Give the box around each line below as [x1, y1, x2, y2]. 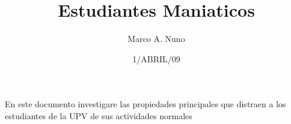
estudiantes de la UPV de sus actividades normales [5, 109, 192, 122]
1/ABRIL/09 [132, 52, 180, 65]
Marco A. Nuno [127, 32, 185, 45]
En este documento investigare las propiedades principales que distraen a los [5, 98, 286, 110]
